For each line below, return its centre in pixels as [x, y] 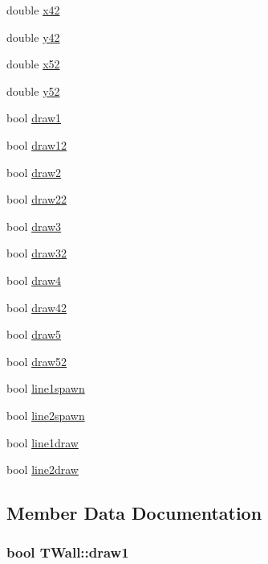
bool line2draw [43, 469]
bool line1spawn [46, 388]
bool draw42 [37, 307]
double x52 [33, 64]
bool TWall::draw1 [68, 552]
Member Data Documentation [134, 513]
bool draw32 [37, 253]
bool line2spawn [46, 415]
